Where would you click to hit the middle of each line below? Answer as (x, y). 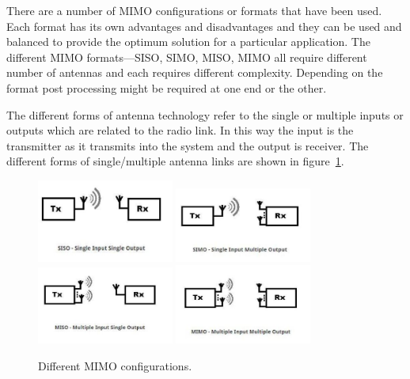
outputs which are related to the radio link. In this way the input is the (180, 130)
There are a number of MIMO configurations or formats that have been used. (194, 10)
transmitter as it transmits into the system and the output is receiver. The (188, 145)
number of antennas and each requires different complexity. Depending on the (195, 72)
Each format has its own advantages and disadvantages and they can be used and (204, 26)
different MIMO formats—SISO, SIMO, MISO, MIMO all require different (187, 57)
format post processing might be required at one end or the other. (167, 87)
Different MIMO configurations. (115, 366)
